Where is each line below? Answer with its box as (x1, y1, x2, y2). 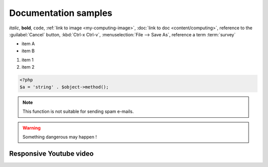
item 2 (21, 64, 35, 70)
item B (21, 48, 35, 54)
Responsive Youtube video (9, 149, 94, 158)
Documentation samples (9, 7, 113, 18)
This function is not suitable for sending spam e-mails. (22, 108, 134, 114)
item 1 (21, 57, 34, 63)
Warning (22, 125, 41, 131)
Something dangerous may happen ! (22, 134, 97, 140)
